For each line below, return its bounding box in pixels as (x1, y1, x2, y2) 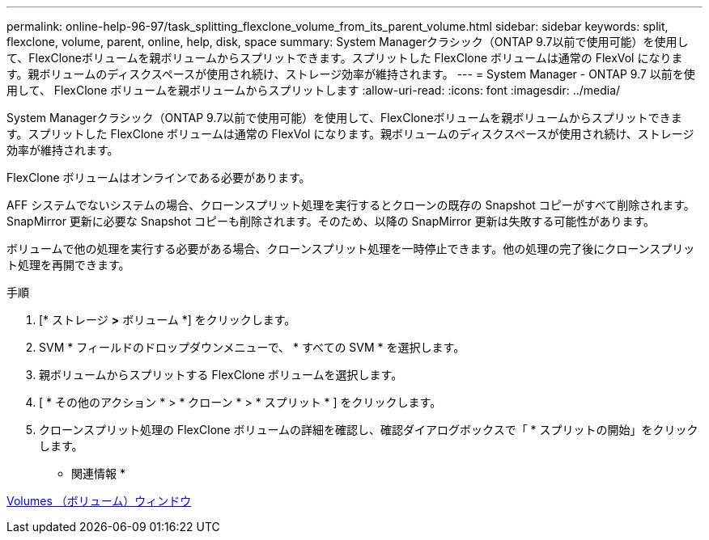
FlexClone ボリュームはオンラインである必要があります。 (6, 171, 311, 184)
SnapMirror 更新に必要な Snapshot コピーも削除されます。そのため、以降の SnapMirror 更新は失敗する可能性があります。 (6, 214, 656, 228)
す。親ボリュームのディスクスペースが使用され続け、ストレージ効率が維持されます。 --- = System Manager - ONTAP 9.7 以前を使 (6, 67, 695, 81)
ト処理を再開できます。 (6, 258, 130, 272)
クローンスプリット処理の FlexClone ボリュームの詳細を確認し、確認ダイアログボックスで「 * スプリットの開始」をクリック (39, 423, 698, 437)
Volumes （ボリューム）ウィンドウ (6, 494, 192, 508)
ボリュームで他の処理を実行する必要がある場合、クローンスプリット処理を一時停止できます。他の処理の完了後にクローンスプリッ (6, 242, 695, 255)
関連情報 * (71, 466, 125, 480)
